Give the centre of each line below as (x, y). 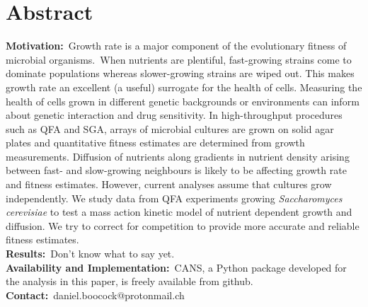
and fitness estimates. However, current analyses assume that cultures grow (169, 184)
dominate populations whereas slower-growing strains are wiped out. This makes (180, 73)
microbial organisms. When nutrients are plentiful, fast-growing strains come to (179, 59)
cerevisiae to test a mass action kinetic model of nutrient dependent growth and (179, 212)
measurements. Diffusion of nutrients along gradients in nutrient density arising (178, 156)
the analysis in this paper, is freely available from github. (130, 281)
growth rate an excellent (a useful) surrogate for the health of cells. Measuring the (184, 87)
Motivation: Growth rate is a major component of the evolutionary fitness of (176, 46)
